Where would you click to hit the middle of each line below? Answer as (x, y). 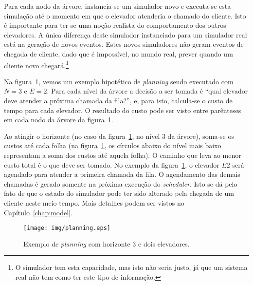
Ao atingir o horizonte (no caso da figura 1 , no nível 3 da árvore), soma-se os (119, 136)
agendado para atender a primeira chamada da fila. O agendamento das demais (122, 174)
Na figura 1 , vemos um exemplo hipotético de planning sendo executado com (119, 81)
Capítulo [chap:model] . (38, 212)
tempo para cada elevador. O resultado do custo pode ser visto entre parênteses (123, 110)
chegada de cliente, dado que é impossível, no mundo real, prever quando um (118, 53)
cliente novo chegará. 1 (36, 64)
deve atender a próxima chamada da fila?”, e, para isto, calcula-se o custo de (118, 100)
